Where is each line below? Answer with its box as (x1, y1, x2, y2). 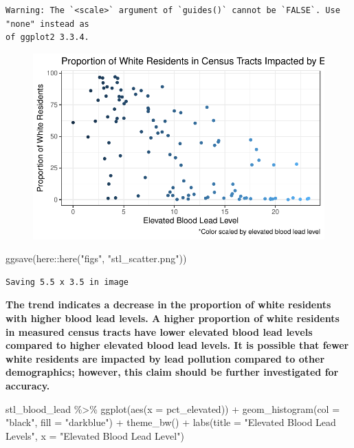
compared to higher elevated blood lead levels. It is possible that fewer (5, 338, 349, 352)
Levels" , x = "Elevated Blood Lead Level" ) (5, 428, 184, 442)
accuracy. (5, 378, 50, 392)
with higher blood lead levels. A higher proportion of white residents (5, 310, 340, 325)
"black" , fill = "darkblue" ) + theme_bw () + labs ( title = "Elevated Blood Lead (5, 415, 336, 429)
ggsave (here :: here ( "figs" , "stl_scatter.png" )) (5, 251, 187, 266)
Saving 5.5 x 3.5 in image (5, 277, 129, 287)
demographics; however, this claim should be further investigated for (5, 365, 339, 379)
